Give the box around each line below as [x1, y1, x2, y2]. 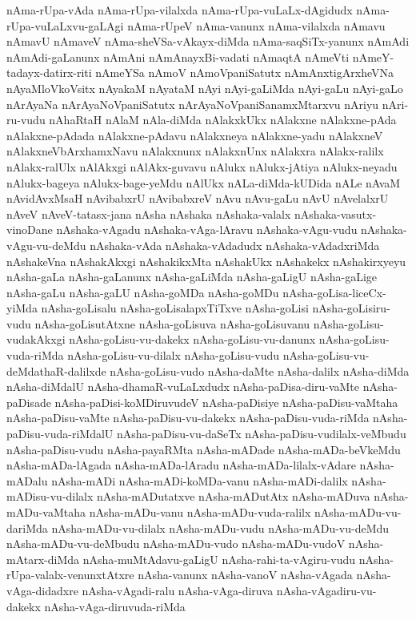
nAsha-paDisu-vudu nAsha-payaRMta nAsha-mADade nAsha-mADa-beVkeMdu [6, 441, 401, 457]
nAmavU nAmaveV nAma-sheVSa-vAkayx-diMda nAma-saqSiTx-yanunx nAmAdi [6, 33, 410, 50]
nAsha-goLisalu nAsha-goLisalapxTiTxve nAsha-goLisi [41, 300, 309, 316]
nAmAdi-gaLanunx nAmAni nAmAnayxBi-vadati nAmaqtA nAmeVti [6, 48, 350, 65]
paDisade [6, 393, 51, 410]
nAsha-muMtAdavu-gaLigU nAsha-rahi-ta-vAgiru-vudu [82, 550, 356, 567]
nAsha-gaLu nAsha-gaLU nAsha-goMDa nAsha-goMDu [6, 284, 279, 300]
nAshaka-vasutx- [294, 205, 377, 222]
